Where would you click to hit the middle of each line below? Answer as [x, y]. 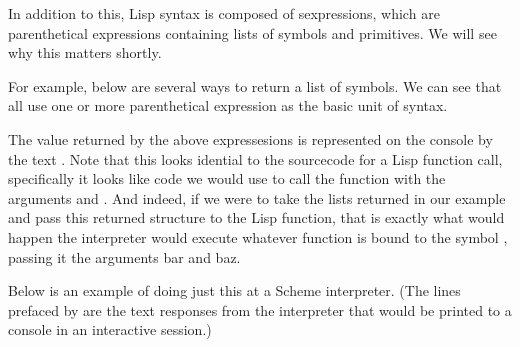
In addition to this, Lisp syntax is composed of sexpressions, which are [224, 13]
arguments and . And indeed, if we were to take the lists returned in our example [257, 197]
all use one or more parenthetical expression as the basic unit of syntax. [228, 105]
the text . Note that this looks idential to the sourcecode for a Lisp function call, [255, 158]
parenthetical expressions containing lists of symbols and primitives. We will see [252, 32]
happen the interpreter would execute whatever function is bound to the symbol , [258, 236]
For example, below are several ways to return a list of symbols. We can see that [255, 85]
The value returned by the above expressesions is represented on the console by [250, 138]
